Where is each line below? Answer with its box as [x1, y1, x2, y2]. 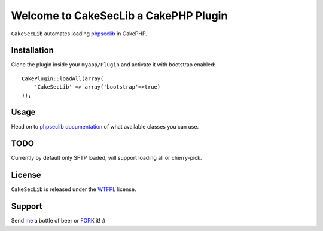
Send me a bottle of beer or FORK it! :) [11, 217, 106, 224]
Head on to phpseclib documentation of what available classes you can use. [11, 123, 199, 130]
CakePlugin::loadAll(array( [22, 75, 104, 82]
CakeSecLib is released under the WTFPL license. [11, 186, 136, 193]
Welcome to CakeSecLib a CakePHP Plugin [11, 9, 228, 22]
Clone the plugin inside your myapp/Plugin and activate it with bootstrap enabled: [11, 61, 216, 68]
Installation [11, 45, 54, 56]
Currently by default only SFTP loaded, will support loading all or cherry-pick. [11, 154, 202, 162]
